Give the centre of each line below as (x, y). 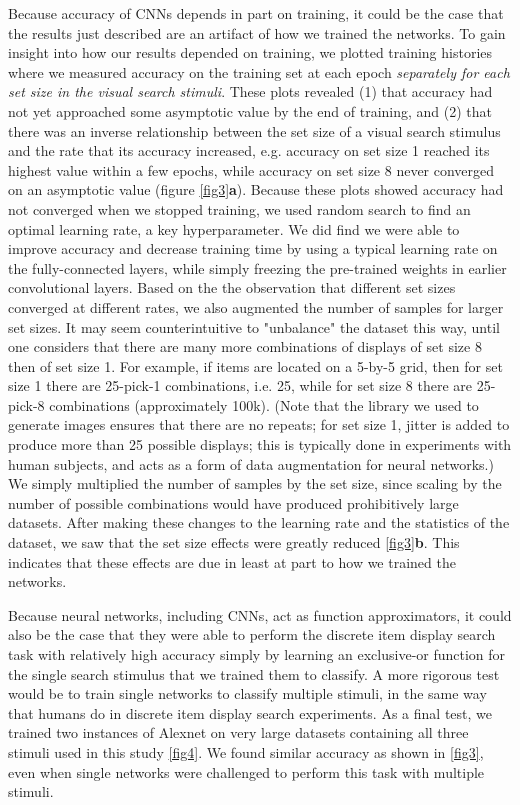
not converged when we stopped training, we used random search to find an (239, 208)
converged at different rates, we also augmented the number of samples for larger (256, 306)
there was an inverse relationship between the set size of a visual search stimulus (254, 130)
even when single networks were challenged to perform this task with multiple (246, 771)
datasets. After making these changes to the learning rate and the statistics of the (259, 522)
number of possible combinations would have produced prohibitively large (233, 502)
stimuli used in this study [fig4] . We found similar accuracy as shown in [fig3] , (246, 751)
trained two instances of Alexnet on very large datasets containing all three (238, 732)
